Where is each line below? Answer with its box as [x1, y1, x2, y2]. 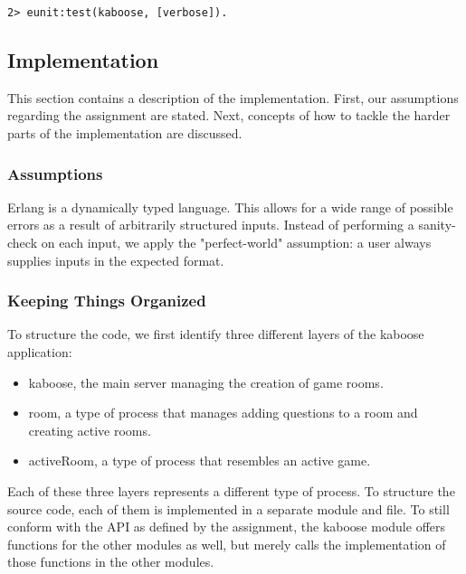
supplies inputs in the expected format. [7, 250, 224, 269]
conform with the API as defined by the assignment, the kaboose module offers [7, 517, 446, 536]
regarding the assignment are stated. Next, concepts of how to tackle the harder [7, 106, 451, 125]
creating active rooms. [28, 420, 151, 439]
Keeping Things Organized [7, 289, 206, 312]
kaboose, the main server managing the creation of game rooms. [28, 372, 384, 391]
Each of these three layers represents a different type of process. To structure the [7, 482, 455, 501]
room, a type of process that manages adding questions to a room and [28, 403, 418, 422]
